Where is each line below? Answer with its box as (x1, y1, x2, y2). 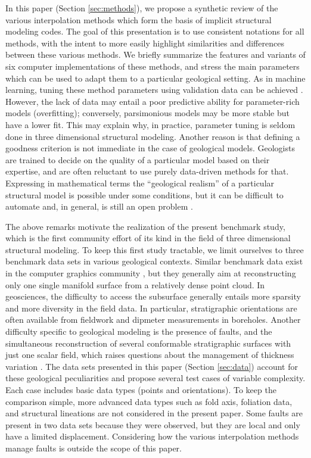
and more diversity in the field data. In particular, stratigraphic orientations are (5, 301, 297, 314)
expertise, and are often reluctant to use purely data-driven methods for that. (5, 165, 289, 177)
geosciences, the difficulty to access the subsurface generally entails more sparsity (5, 290, 301, 303)
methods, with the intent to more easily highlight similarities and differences (5, 36, 284, 49)
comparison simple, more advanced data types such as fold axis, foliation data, (5, 395, 293, 407)
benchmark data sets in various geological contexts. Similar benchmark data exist (5, 255, 303, 267)
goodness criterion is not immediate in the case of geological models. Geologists (5, 142, 295, 154)
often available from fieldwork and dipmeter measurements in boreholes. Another (5, 313, 301, 326)
